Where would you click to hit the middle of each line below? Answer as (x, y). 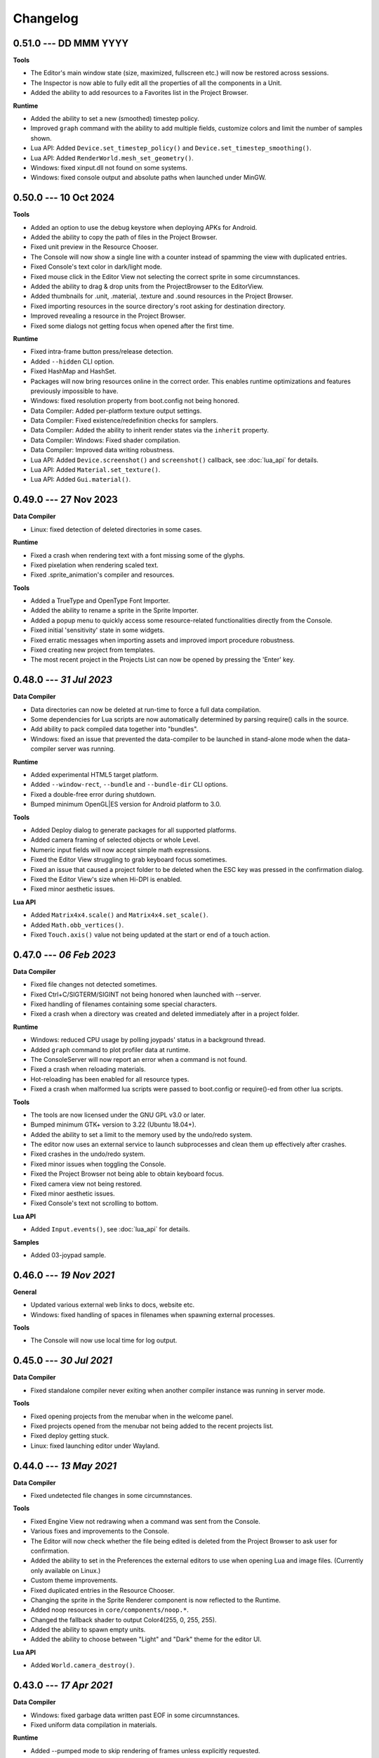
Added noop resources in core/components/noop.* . (109, 1610)
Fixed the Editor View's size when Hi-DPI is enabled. (106, 879)
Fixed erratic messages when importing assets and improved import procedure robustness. (162, 640)
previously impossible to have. (74, 391)
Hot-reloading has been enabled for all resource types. (110, 1079)
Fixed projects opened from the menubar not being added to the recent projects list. (152, 1426)
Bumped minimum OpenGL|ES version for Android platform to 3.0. (126, 804)
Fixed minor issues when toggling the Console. (98, 1164)
